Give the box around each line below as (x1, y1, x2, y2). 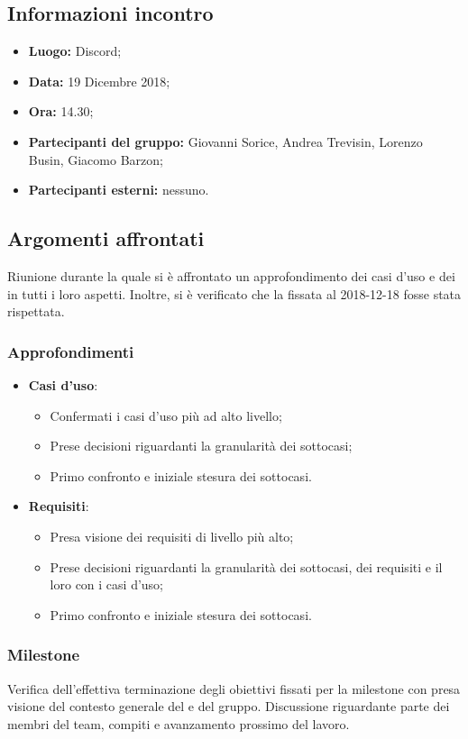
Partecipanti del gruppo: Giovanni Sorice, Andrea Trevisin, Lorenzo (28, 132, 423, 151)
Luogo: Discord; (28, 41, 122, 60)
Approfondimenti (7, 340, 134, 362)
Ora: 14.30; (28, 102, 94, 121)
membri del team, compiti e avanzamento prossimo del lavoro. (7, 714, 350, 733)
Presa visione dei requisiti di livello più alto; (50, 526, 294, 545)
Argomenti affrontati (7, 224, 205, 252)
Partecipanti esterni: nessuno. (28, 180, 209, 199)
